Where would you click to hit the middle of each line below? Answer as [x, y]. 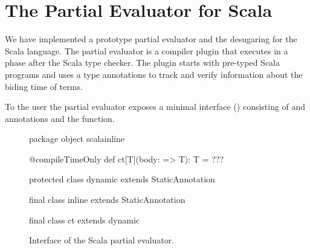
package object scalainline [77, 139]
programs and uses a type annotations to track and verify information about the [154, 74]
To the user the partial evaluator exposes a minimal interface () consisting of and [155, 107]
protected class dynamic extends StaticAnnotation [122, 179]
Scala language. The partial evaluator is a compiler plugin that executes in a [147, 50]
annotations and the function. [60, 118]
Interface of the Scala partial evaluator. [102, 240]
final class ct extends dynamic [84, 220]
